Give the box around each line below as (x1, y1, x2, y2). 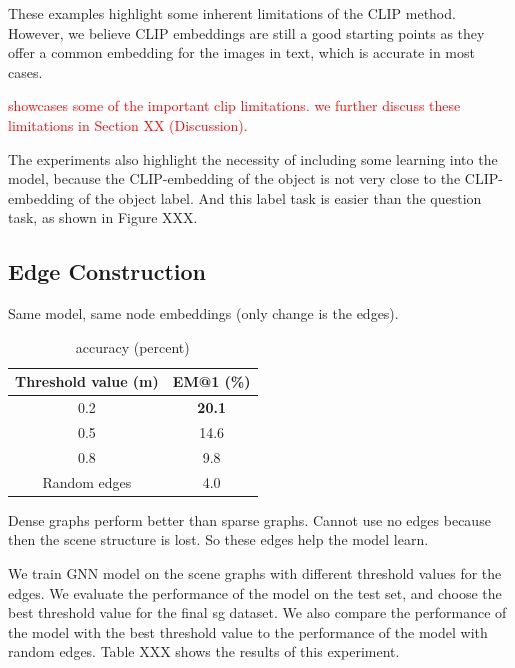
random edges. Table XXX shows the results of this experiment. (8, 641, 400, 662)
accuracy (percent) (75, 336, 190, 357)
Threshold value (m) (15, 371, 159, 392)
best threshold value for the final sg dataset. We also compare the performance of (8, 602, 507, 623)
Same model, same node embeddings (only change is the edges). (8, 303, 399, 324)
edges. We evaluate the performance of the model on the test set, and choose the (8, 582, 502, 603)
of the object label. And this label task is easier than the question (78, 187, 482, 208)
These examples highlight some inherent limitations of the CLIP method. (8, 3, 456, 23)
